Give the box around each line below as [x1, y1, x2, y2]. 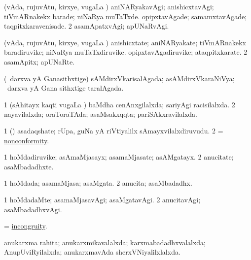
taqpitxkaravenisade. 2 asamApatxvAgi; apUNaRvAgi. [4, 21, 169, 31]
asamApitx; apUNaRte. [4, 56, 74, 66]
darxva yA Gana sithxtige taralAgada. [7, 83, 124, 93]
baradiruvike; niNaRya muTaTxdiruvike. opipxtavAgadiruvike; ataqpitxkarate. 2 [4, 47, 248, 57]
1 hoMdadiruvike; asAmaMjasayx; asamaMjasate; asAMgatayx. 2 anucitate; [4, 152, 234, 162]
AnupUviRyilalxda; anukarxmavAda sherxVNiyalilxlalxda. [4, 247, 180, 257]
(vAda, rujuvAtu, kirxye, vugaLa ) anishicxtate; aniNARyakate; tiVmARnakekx [4, 37, 246, 47]
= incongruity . [4, 221, 47, 231]
